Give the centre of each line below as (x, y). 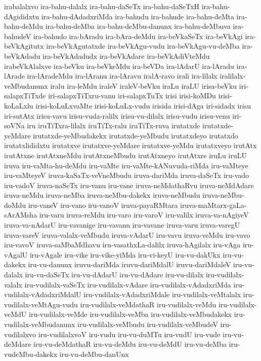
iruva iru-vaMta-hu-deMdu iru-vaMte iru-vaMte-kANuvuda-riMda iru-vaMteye (126, 165)
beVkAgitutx (24, 46)
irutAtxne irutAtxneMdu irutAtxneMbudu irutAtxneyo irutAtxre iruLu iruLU (125, 155)
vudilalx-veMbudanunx (40, 324)
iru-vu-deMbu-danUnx (94, 354)
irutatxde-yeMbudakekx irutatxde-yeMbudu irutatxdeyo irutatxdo (136, 135)
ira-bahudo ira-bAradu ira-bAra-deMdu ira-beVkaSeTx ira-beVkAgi (138, 36)
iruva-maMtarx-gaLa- (213, 205)
